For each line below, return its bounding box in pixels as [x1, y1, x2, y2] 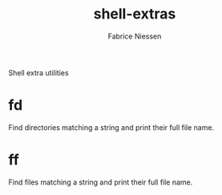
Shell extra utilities [8, 67, 70, 77]
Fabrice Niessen [107, 31, 162, 41]
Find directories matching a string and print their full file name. [8, 122, 215, 132]
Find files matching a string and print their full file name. [8, 177, 193, 187]
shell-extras [93, 5, 176, 23]
